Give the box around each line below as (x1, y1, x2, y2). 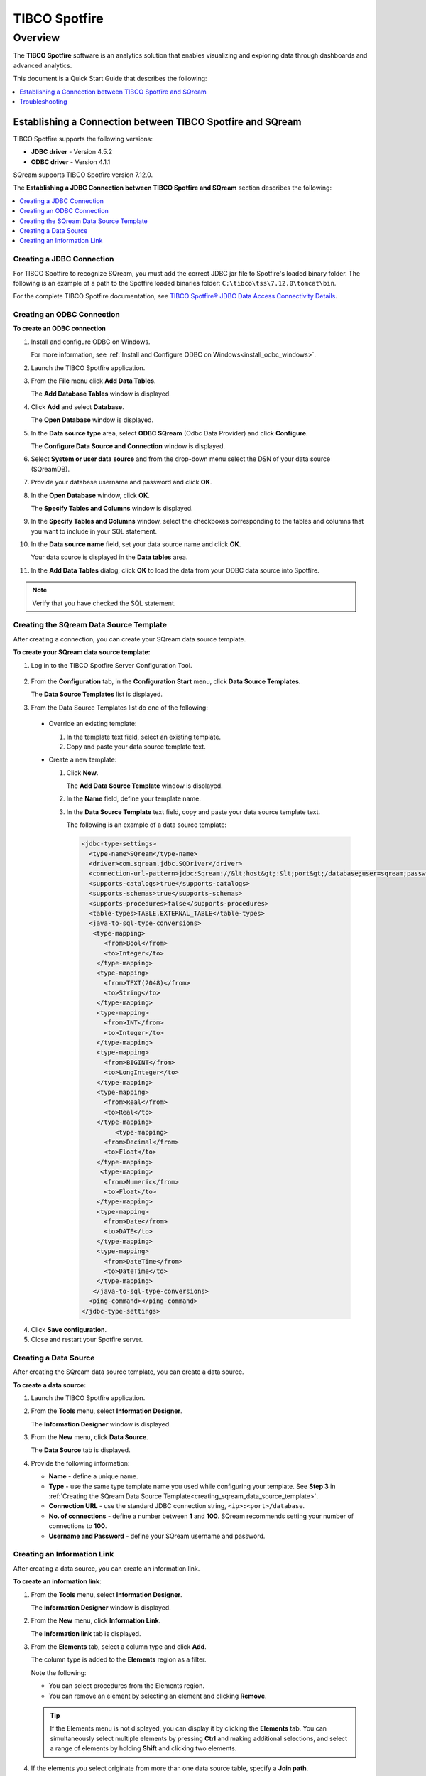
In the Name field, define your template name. (66, 794, 202, 803)
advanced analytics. (13, 61, 72, 70)
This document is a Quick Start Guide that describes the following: (13, 75, 207, 83)
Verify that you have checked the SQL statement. (32, 599, 176, 607)
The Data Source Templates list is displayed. (31, 690, 163, 699)
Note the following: (31, 1668, 87, 1677)
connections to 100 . (48, 1522, 107, 1530)
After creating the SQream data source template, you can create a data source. (13, 1368, 244, 1376)
